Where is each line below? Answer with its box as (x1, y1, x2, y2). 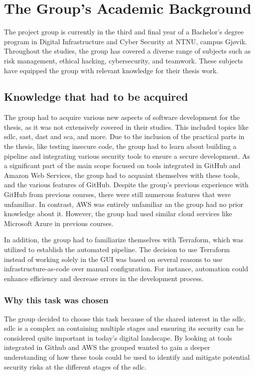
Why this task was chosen (4, 294, 109, 306)
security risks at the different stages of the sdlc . (4, 361, 146, 372)
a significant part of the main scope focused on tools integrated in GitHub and (4, 160, 241, 171)
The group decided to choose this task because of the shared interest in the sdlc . (4, 313, 246, 323)
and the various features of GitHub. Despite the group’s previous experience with (4, 179, 249, 190)
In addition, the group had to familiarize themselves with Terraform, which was (4, 234, 244, 245)
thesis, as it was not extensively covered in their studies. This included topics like (4, 121, 249, 132)
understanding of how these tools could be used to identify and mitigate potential (4, 351, 250, 362)
